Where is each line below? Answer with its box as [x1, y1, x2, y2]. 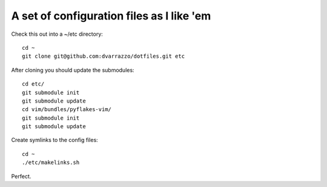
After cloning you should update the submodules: [11, 66, 134, 73]
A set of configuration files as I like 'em [11, 9, 211, 22]
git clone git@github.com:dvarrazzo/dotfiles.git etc [22, 53, 185, 60]
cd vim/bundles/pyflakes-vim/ [22, 106, 112, 113]
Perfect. [11, 172, 31, 180]
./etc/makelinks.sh [22, 159, 80, 166]
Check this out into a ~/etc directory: [11, 30, 103, 38]
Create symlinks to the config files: [11, 137, 98, 144]
